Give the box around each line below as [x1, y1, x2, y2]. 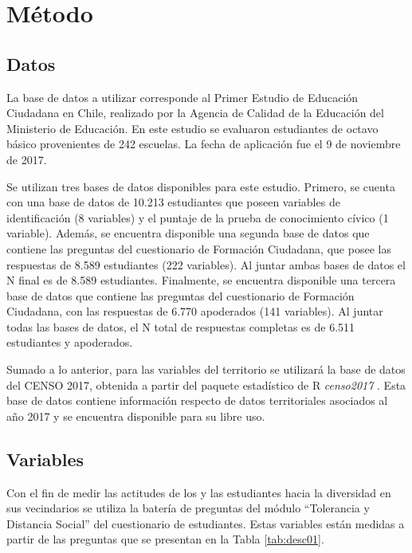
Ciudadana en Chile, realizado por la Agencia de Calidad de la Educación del [6, 104, 384, 121]
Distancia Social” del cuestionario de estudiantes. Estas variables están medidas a [6, 515, 405, 531]
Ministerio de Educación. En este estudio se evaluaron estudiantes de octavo [6, 120, 379, 136]
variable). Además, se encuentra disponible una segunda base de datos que [6, 225, 370, 241]
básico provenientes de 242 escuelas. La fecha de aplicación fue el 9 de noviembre [6, 135, 401, 152]
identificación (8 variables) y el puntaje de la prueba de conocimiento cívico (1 [6, 209, 389, 226]
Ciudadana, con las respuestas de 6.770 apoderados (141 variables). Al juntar [6, 303, 383, 320]
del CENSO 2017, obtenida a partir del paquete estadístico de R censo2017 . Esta [6, 376, 406, 393]
